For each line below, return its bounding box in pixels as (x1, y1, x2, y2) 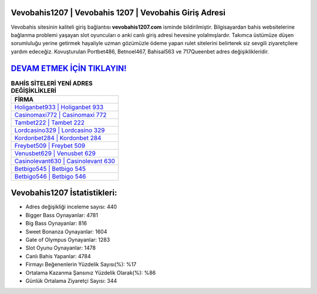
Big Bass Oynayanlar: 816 (25, 220, 87, 227)
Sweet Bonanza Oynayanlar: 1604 (25, 228, 107, 235)
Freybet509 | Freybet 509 (14, 141, 85, 150)
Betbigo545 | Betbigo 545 (14, 164, 86, 173)
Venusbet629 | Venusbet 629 (14, 149, 96, 157)
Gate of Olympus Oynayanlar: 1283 (25, 236, 110, 244)
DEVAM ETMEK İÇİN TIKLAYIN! (11, 63, 127, 73)
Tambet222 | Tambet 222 (14, 118, 85, 126)
